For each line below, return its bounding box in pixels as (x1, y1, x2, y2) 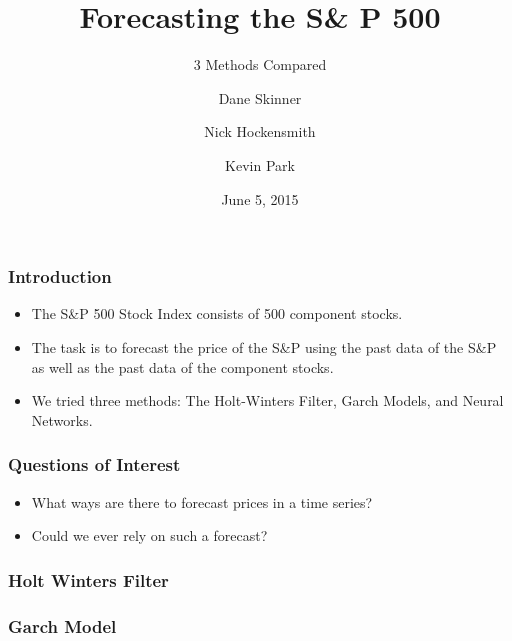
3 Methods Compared (193, 54, 327, 75)
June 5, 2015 (221, 188, 299, 209)
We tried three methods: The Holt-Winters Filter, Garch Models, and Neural (31, 390, 504, 411)
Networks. (31, 409, 93, 430)
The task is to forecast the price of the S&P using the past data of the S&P (31, 336, 497, 357)
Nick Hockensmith (204, 121, 316, 142)
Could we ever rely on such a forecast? (31, 525, 268, 546)
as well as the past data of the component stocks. (31, 356, 334, 377)
